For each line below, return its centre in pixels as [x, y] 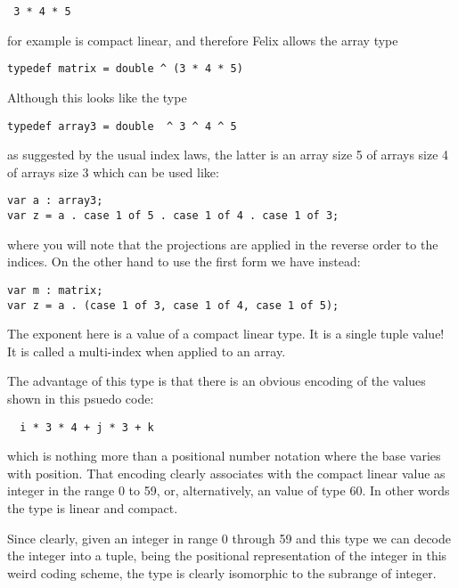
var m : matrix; [55, 290]
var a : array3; [55, 201]
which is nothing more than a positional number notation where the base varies [224, 456]
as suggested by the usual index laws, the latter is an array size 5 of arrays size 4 [228, 155]
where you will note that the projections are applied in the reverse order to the [223, 244]
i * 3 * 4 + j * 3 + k [87, 427]
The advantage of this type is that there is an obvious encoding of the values [217, 381]
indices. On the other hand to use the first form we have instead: [184, 261]
